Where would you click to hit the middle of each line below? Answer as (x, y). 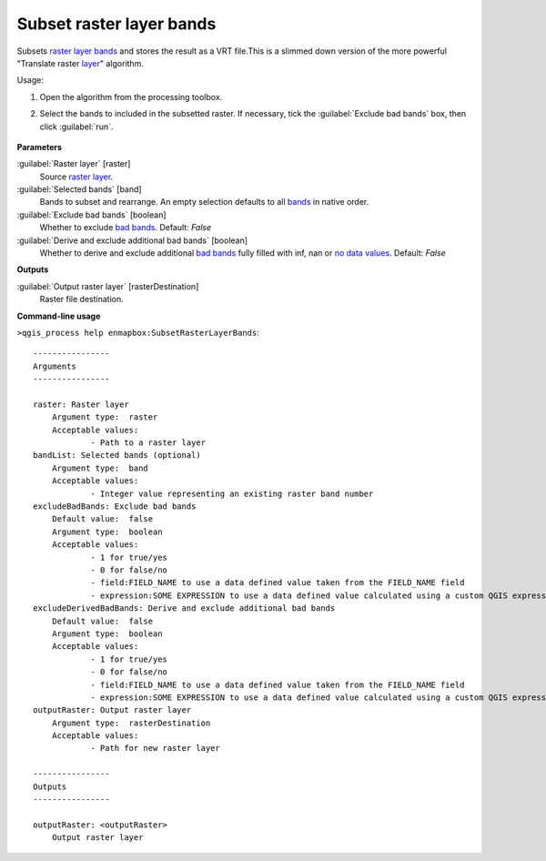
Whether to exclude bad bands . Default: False (126, 228)
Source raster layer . (76, 177)
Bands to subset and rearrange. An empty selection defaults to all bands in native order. (204, 202)
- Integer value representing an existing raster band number (232, 493)
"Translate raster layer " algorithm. (81, 63)
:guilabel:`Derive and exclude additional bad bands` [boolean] (132, 240)
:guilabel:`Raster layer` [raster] (74, 164)
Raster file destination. (81, 299)
